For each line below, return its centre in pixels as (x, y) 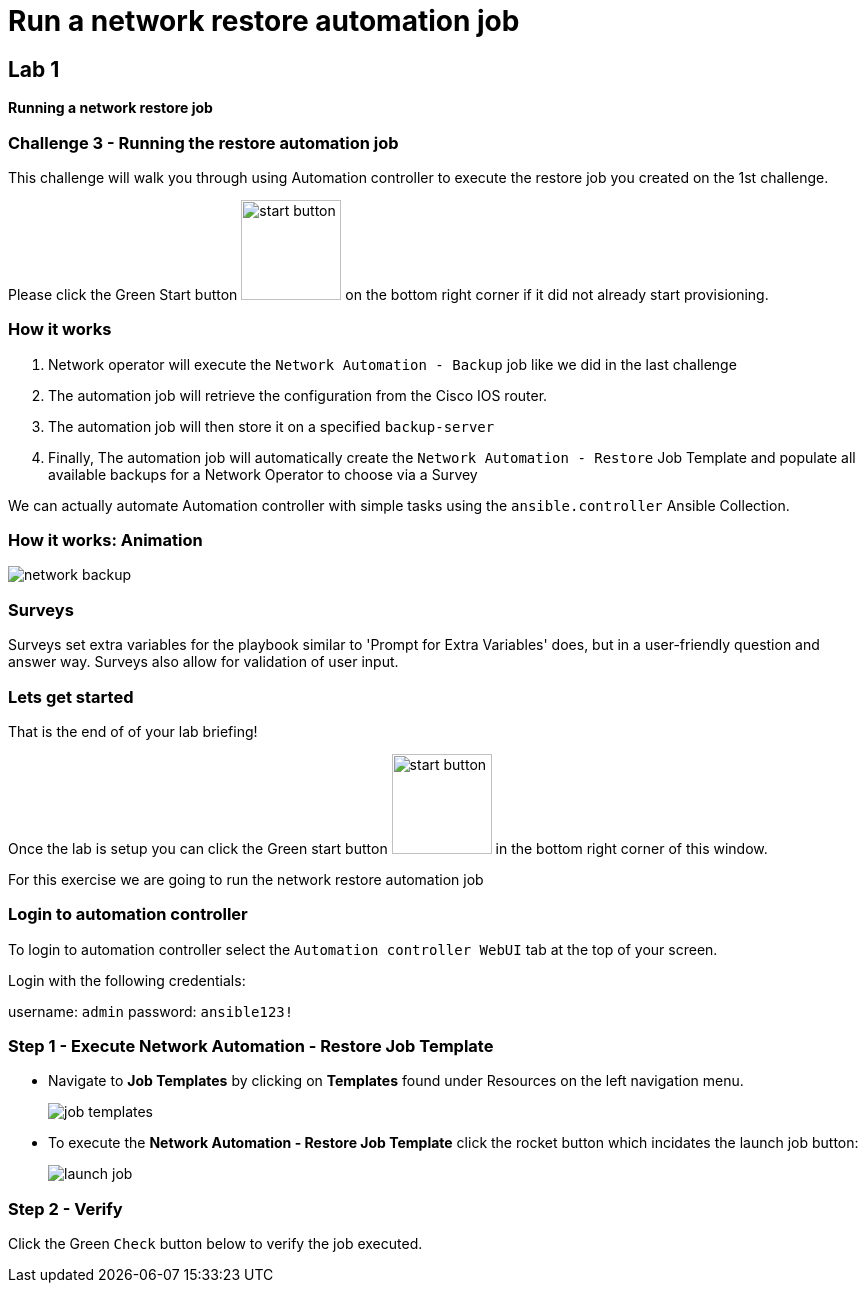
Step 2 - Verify (65, 1208)
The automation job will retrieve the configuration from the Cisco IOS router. (298, 395)
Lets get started (71, 696)
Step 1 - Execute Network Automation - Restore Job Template (251, 1046)
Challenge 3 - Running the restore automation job (203, 142)
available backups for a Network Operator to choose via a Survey (263, 474)
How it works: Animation (105, 540)
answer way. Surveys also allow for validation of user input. (203, 662)
